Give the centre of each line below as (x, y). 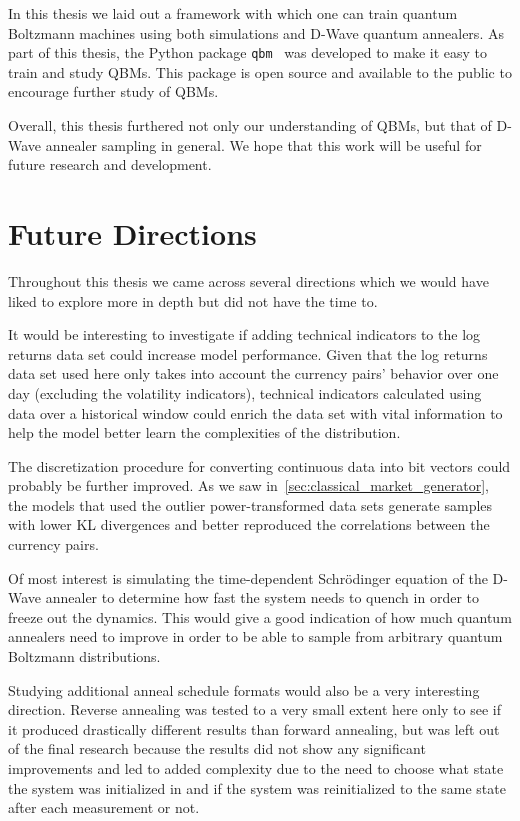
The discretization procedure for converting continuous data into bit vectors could (259, 465)
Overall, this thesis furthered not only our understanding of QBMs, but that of (250, 125)
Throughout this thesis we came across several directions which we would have (248, 280)
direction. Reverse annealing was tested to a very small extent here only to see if (254, 709)
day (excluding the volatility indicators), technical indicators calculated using (245, 392)
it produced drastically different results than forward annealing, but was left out (254, 728)
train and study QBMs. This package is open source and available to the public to (260, 71)
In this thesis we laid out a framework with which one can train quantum (233, 13)
